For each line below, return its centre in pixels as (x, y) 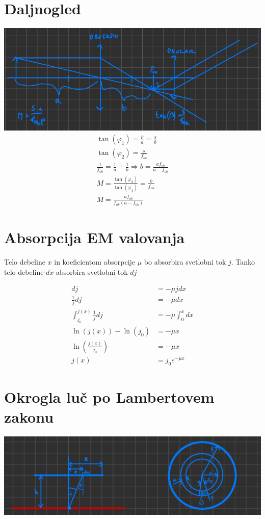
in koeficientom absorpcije (95, 262)
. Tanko (243, 262)
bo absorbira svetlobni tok (185, 262)
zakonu (29, 417)
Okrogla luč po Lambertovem (109, 396)
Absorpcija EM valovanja (95, 237)
